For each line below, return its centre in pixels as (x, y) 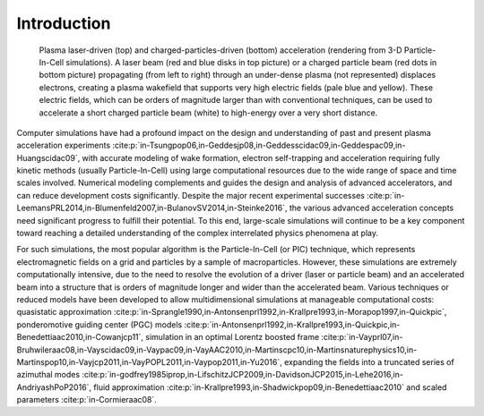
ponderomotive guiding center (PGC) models (99, 324)
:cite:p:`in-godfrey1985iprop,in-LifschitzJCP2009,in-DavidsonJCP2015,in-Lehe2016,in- (242, 375)
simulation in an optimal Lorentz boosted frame (232, 337)
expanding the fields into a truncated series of (369, 361)
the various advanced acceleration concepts (372, 208)
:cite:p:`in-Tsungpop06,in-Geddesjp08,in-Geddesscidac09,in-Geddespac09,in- (259, 145)
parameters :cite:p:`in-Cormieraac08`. (86, 400)
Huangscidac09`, (48, 157)
